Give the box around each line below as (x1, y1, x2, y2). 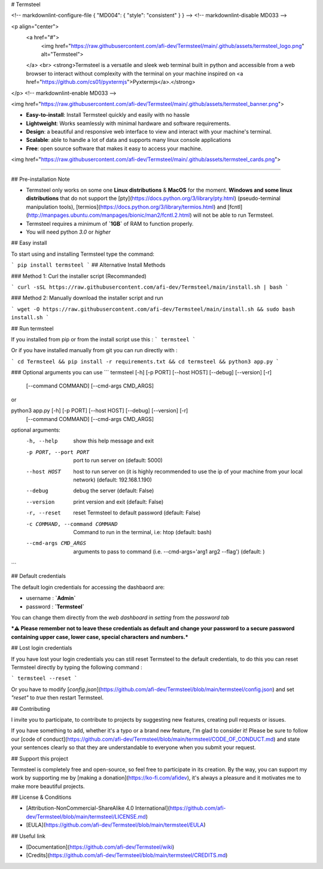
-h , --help (26, 438, 58, 444)
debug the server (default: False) (73, 487, 154, 494)
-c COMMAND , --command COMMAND (26, 520, 118, 527)
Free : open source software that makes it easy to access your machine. (26, 144, 203, 152)
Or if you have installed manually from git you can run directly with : (11, 347, 178, 354)
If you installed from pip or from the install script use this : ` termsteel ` (11, 335, 196, 343)
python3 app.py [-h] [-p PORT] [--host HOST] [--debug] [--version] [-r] (11, 407, 188, 414)
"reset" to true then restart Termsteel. (11, 694, 104, 701)
